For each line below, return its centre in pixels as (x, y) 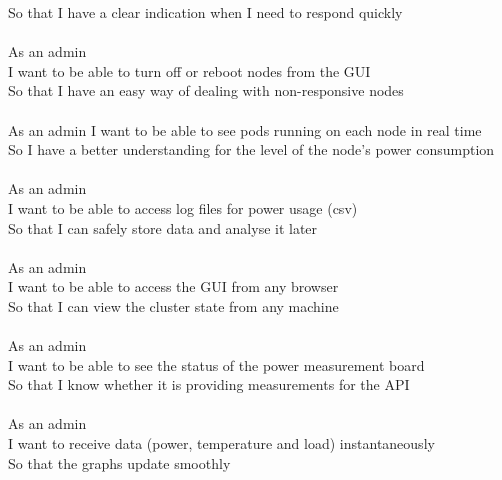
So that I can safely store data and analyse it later (163, 227)
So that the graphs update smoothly (119, 462)
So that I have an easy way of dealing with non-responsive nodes (206, 90)
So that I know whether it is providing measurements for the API (209, 384)
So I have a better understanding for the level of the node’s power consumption (251, 149)
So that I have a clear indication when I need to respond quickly (205, 12)
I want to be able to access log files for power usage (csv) (183, 207)
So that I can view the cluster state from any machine (173, 305)
